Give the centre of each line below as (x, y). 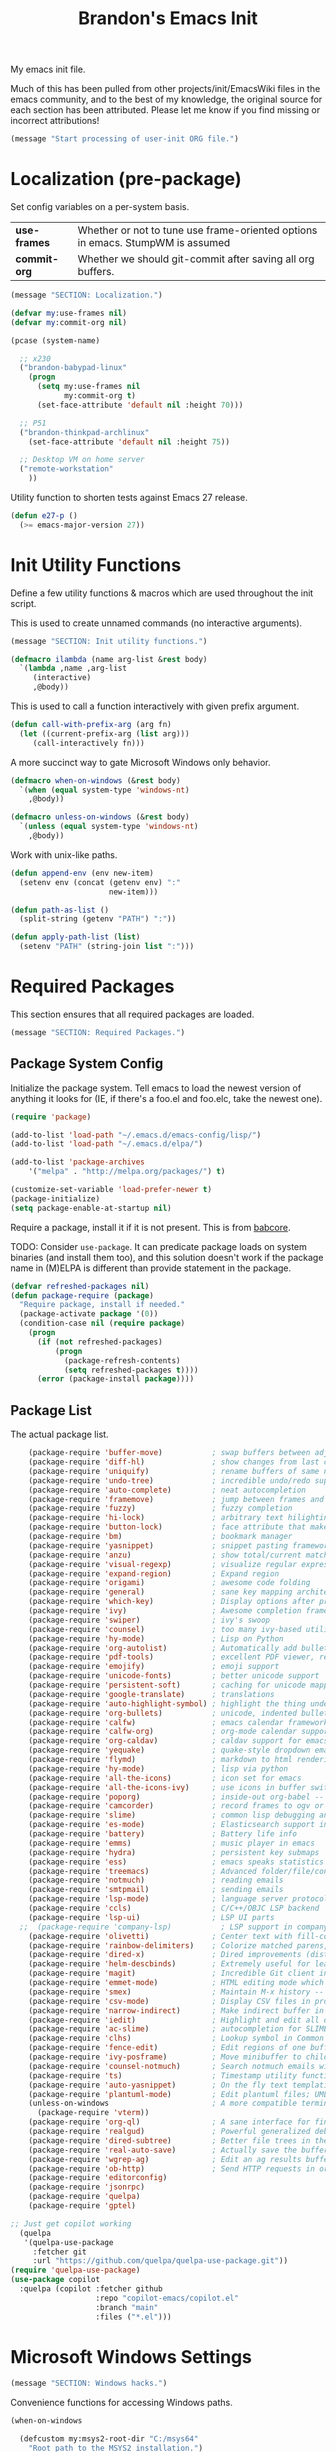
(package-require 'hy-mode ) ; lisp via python (158, 1768)
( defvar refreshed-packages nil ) (80, 1286)
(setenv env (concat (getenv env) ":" (100, 882)
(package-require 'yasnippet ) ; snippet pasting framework (180, 1545)
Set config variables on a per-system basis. (100, 206)
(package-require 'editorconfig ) (98, 2178)
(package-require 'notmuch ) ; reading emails (156, 1880)
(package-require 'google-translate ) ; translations (151, 1694)
